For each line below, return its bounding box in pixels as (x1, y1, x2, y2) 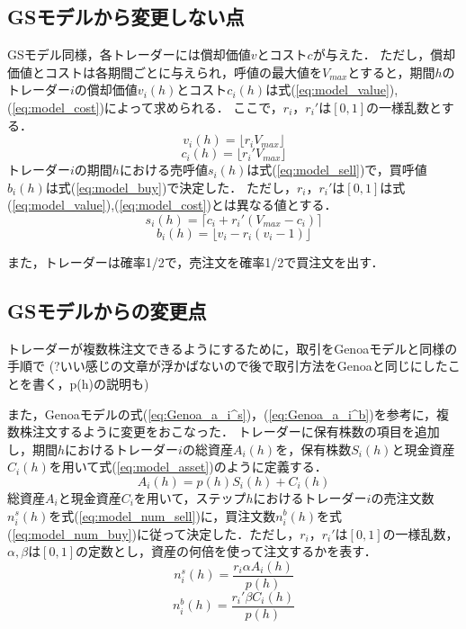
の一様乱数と (366, 97, 442, 116)
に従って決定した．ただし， (136, 524, 300, 543)
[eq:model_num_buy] (12, 524, 132, 543)
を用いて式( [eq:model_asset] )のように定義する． (49, 457, 327, 476)
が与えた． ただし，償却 (312, 45, 456, 64)
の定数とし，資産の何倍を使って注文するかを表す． (76, 542, 377, 561)
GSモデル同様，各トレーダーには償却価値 (7, 45, 251, 64)
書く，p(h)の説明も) (31, 373, 149, 392)
